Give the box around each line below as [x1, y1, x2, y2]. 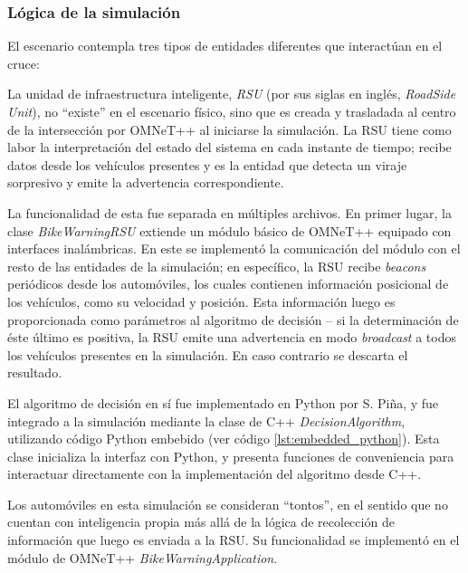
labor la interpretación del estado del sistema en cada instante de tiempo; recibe [7, 138, 452, 157]
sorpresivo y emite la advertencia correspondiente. [7, 173, 284, 192]
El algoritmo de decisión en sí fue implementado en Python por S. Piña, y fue [7, 393, 439, 412]
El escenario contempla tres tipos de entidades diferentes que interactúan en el [7, 36, 443, 55]
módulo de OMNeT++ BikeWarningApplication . [7, 548, 278, 567]
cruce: [7, 53, 40, 72]
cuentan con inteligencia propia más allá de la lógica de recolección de [7, 512, 395, 531]
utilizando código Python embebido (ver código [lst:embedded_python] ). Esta [7, 429, 440, 448]
